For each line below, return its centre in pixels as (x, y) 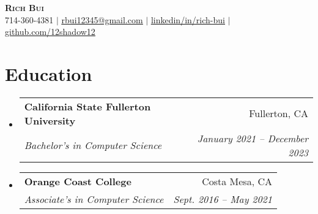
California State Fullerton (87, 106)
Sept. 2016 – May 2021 (223, 199)
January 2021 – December (253, 138)
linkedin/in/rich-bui (188, 19)
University (50, 120)
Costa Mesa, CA (237, 181)
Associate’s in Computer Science (94, 199)
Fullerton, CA (279, 113)
